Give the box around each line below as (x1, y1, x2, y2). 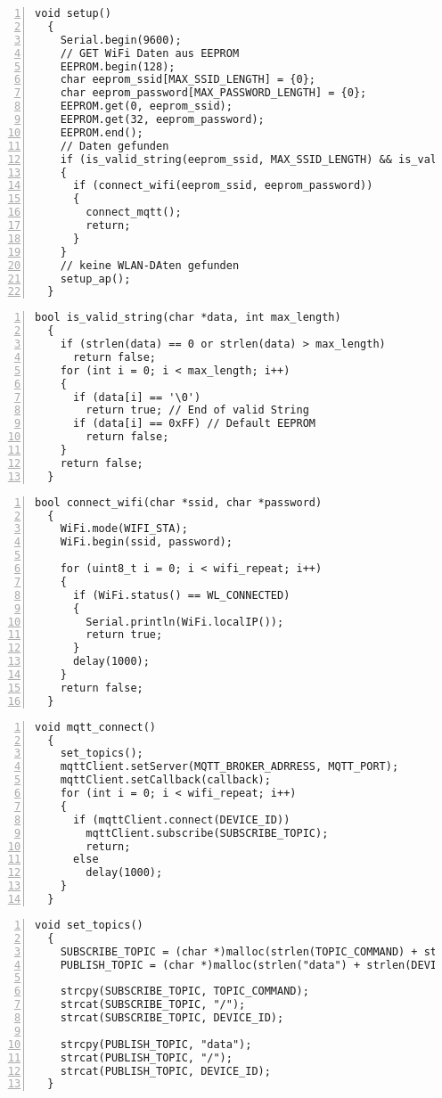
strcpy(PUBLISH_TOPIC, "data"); (60, 1037, 252, 1051)
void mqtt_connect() (35, 720, 157, 733)
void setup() (35, 7, 111, 20)
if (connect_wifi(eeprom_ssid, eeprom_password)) (72, 179, 373, 193)
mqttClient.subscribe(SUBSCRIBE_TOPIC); (86, 826, 329, 840)
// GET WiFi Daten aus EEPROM (60, 46, 240, 60)
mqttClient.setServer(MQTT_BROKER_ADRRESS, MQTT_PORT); (60, 760, 399, 774)
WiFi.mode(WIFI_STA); (60, 522, 188, 536)
